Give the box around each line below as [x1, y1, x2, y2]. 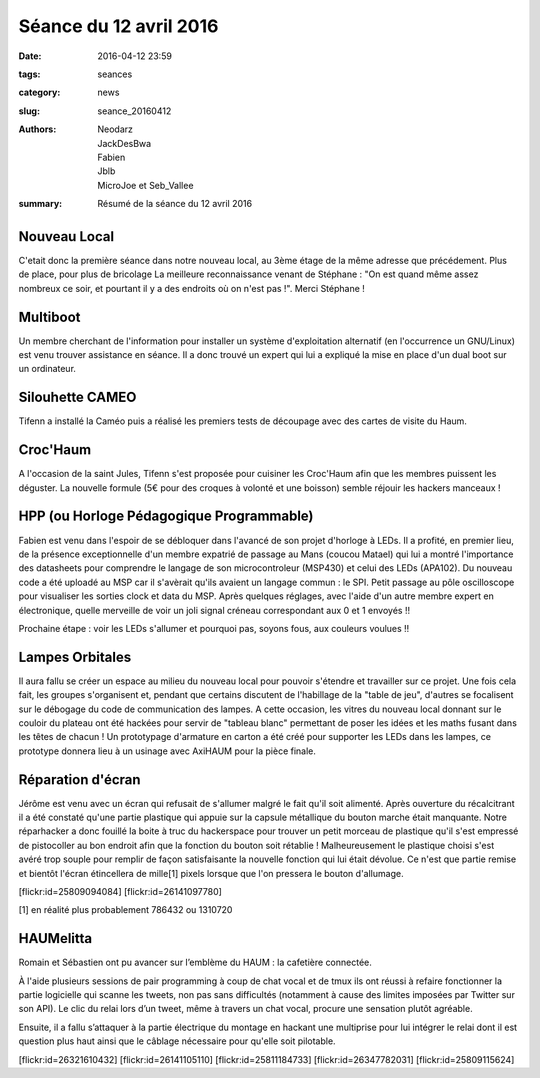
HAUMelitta [18, 930, 93, 947]
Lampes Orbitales [18, 648, 132, 665]
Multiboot [18, 308, 81, 325]
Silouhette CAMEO [18, 389, 137, 406]
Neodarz [97, 123, 134, 135]
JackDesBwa [97, 137, 152, 149]
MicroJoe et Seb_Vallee [97, 179, 194, 191]
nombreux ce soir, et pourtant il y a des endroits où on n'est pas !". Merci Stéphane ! [18, 282, 365, 294]
